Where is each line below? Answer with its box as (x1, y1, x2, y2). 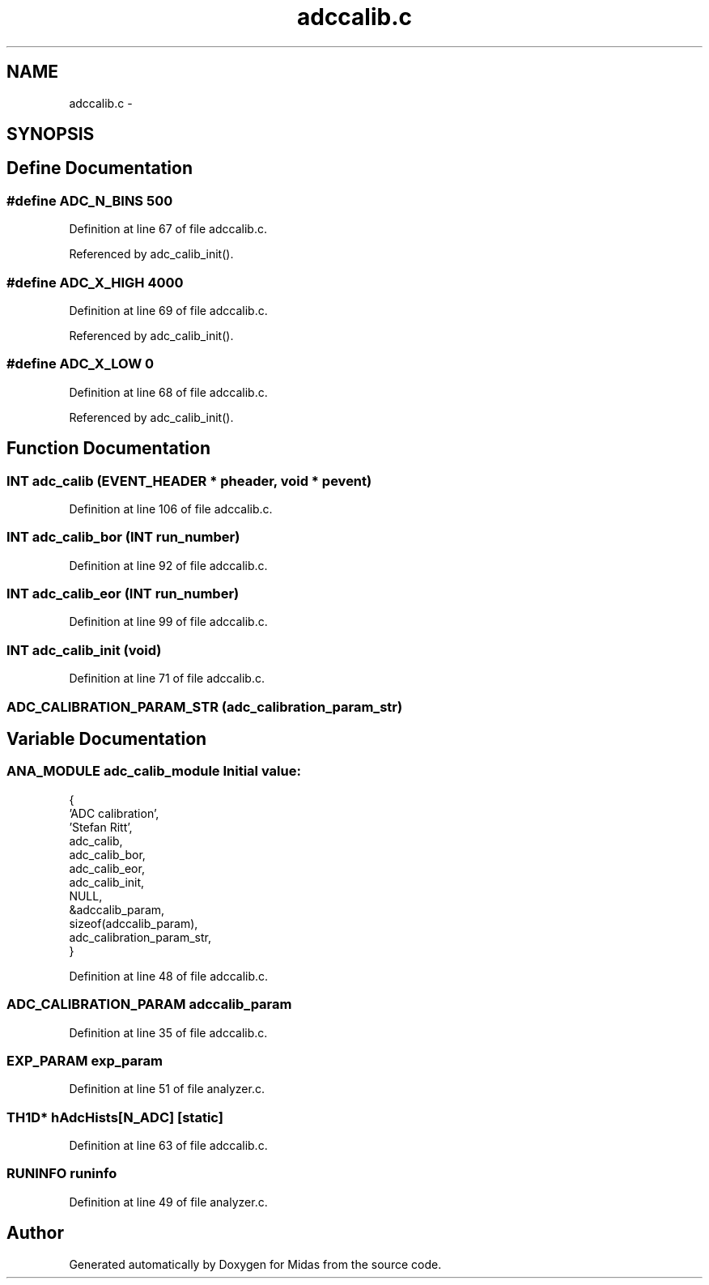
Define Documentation (6, 158, 193, 179)
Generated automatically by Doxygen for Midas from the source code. (69, 1257, 442, 1271)
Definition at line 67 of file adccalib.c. (69, 222, 267, 236)
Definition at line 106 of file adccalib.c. (69, 501, 273, 516)
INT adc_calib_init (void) (6, 641, 162, 658)
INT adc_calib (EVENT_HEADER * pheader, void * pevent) (6, 472, 372, 489)
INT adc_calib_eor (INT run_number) (6, 585, 240, 602)
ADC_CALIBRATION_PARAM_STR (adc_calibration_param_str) (6, 698, 403, 715)
